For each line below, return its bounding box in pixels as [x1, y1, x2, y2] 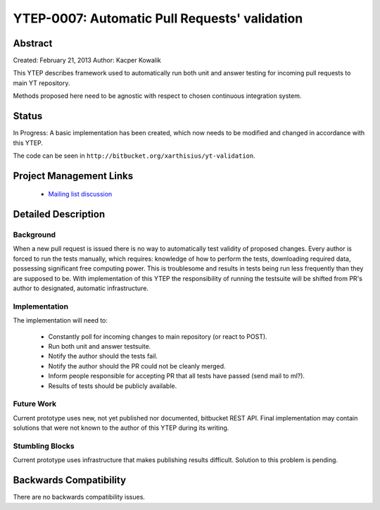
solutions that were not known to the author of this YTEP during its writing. [13, 423, 229, 433]
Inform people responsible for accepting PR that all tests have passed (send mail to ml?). [48, 372, 305, 380]
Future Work [13, 399, 56, 409]
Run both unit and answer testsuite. [48, 342, 151, 350]
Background [13, 230, 56, 240]
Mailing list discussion [48, 190, 113, 199]
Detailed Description [13, 209, 106, 220]
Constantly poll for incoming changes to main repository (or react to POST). [48, 332, 267, 341]
